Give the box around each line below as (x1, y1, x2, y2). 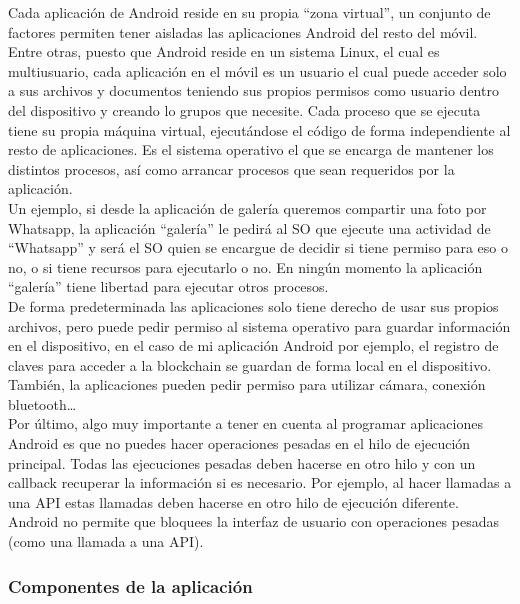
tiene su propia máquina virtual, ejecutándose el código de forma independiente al (8, 119, 511, 140)
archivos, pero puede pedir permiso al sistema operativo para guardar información (8, 315, 511, 336)
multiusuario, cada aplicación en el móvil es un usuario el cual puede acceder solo (8, 60, 507, 81)
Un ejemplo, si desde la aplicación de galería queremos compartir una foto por (8, 197, 487, 218)
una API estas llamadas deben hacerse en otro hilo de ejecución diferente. (8, 491, 459, 512)
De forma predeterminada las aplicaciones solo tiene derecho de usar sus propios (8, 295, 499, 316)
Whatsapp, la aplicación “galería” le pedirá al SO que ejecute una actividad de (8, 217, 491, 238)
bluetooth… (8, 393, 77, 414)
